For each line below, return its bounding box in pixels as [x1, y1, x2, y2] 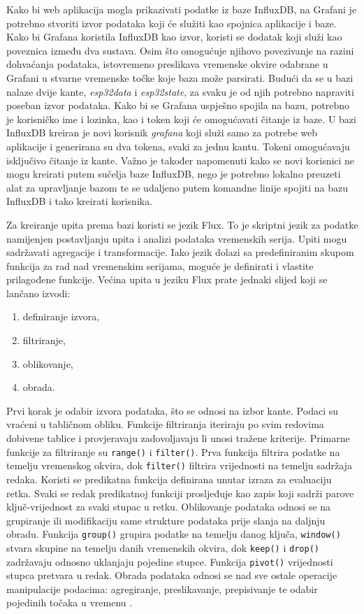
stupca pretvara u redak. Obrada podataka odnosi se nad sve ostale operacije [6, 568, 337, 583]
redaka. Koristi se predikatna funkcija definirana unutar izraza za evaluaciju [6, 471, 332, 486]
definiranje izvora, [22, 309, 100, 324]
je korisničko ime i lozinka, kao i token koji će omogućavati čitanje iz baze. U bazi [6, 111, 356, 126]
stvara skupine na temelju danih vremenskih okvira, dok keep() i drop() [6, 540, 319, 555]
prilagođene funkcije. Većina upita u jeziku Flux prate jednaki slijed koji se [6, 272, 328, 287]
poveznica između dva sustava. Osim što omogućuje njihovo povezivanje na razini [6, 43, 354, 57]
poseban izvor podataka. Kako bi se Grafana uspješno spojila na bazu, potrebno [6, 98, 350, 113]
